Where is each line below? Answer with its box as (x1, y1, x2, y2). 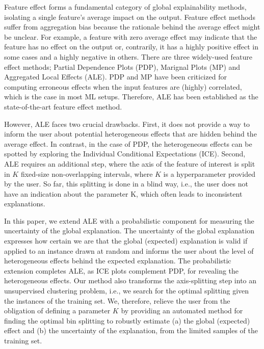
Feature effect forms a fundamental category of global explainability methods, (4, 2, 247, 12)
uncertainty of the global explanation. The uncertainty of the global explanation (4, 225, 254, 236)
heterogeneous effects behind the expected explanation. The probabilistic (4, 255, 231, 266)
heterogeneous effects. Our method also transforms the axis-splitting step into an (4, 275, 257, 286)
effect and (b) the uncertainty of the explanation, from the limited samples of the (4, 325, 258, 336)
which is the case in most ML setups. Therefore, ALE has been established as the (4, 91, 258, 102)
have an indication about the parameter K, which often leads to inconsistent (4, 188, 243, 199)
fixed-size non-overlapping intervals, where (20, 168, 153, 179)
